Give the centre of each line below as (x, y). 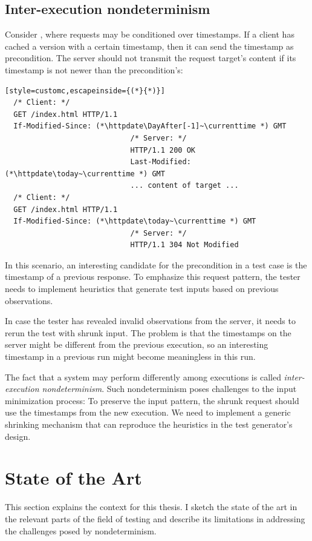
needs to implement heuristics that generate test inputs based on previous (142, 289)
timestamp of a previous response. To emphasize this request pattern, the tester (153, 277)
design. (18, 436)
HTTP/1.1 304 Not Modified (184, 245)
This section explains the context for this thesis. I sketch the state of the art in (151, 507)
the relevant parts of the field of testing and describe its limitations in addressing (155, 518)
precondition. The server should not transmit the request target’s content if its (151, 58)
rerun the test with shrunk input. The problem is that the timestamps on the (148, 332)
